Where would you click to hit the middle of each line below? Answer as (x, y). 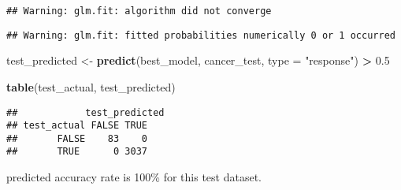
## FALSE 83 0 (77, 138)
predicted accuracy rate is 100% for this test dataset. (134, 177)
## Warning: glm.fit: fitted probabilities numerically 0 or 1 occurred (201, 35)
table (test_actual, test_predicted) (91, 86)
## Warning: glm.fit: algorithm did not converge (139, 11)
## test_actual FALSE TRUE (77, 126)
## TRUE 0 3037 (77, 152)
